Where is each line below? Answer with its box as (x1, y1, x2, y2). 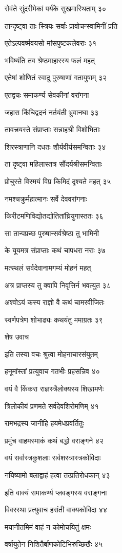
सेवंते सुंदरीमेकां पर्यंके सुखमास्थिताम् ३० (5, 3, 106, 13)
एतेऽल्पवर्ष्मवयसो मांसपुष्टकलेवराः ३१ (5, 38, 97, 48)
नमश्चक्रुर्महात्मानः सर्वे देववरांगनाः (5, 193, 87, 204)
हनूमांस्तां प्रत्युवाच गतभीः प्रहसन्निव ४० (5, 366, 100, 377)
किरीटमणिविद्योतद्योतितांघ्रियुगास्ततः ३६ (5, 210, 104, 221)
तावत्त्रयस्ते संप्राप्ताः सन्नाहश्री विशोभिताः (5, 124, 100, 135)
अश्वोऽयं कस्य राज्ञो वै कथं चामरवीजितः (5, 297, 105, 308)
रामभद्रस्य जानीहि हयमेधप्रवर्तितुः (5, 418, 84, 429)
